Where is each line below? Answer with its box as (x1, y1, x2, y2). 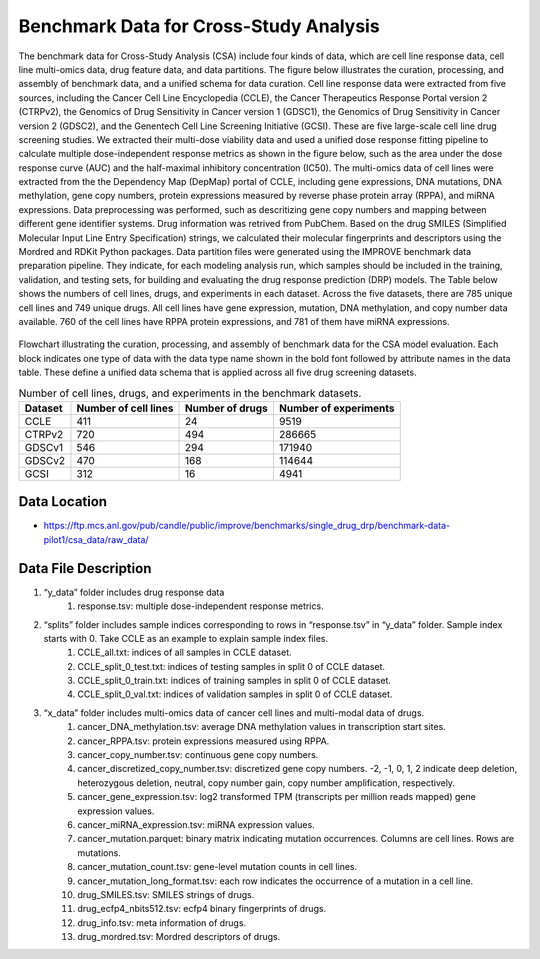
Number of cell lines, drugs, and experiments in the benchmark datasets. (18, 386, 362, 400)
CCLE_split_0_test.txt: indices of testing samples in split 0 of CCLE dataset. (77, 660, 385, 672)
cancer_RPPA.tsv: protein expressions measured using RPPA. (77, 735, 330, 747)
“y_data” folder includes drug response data (43, 586, 225, 598)
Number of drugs (185, 401, 269, 415)
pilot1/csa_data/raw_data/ (43, 533, 149, 545)
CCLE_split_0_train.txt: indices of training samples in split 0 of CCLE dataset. (77, 675, 392, 687)
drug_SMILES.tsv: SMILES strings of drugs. (77, 888, 255, 900)
